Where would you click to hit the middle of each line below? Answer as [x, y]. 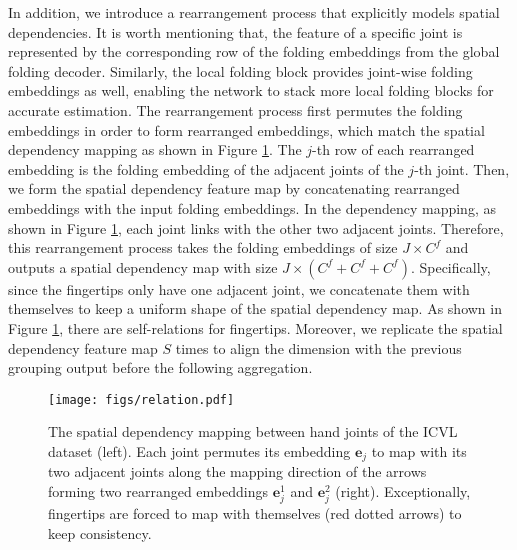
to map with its [419, 450]
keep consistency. [100, 532]
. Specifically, [450, 266]
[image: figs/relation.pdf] [141, 399]
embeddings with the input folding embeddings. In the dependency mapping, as [252, 207]
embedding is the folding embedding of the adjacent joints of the [206, 168]
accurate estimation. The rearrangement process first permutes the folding [235, 109]
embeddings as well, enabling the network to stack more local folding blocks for [251, 90]
